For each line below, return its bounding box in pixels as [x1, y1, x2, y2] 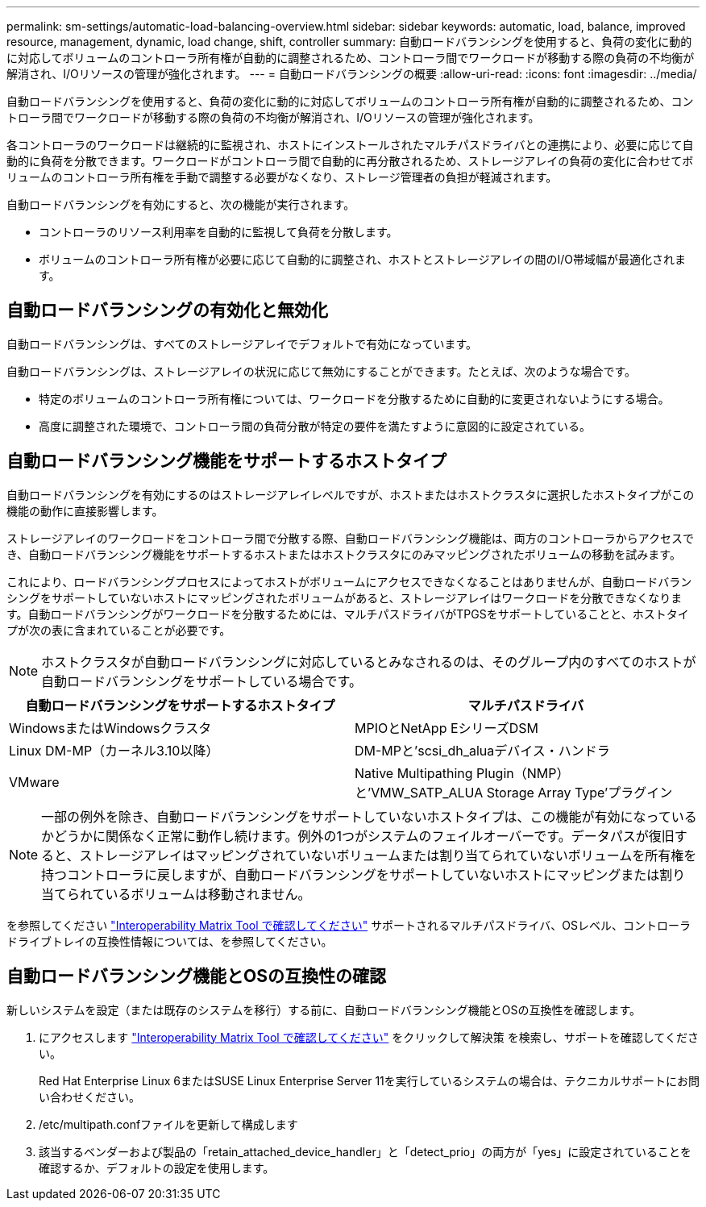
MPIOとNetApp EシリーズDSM [355, 719, 539, 736]
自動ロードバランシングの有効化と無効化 [6, 300, 328, 321]
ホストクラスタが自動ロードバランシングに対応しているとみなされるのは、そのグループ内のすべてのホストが [41, 653, 696, 670]
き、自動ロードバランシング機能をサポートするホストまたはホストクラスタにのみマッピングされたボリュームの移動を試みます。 [6, 547, 681, 561]
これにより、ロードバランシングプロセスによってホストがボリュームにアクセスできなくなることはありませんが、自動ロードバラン [6, 574, 692, 589]
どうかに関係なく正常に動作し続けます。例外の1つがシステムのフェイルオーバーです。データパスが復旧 [54, 827, 675, 844]
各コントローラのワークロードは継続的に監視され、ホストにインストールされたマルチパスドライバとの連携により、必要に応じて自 [6, 138, 694, 152]
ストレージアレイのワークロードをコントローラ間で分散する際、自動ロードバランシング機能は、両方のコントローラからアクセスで [6, 531, 695, 545]
